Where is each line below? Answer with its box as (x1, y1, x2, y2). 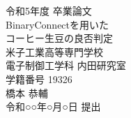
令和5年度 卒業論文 (6, 3, 92, 17)
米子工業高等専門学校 (6, 44, 103, 59)
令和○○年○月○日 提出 (6, 99, 101, 114)
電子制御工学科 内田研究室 (6, 58, 126, 73)
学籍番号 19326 (6, 71, 72, 86)
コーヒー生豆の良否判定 (6, 31, 113, 45)
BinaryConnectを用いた (6, 17, 109, 31)
